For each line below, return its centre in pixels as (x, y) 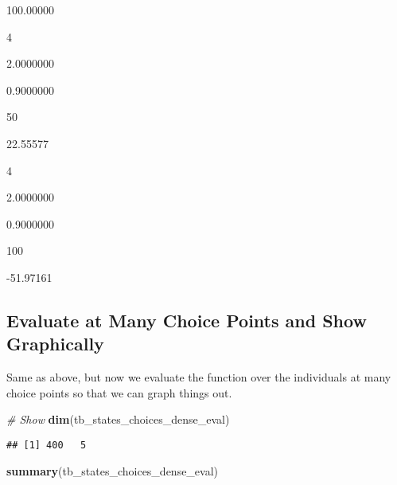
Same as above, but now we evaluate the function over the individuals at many (199, 377)
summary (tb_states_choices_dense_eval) (113, 470)
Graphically (55, 344)
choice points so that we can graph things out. (119, 392)
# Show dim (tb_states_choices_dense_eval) (118, 419)
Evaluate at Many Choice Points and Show (187, 320)
